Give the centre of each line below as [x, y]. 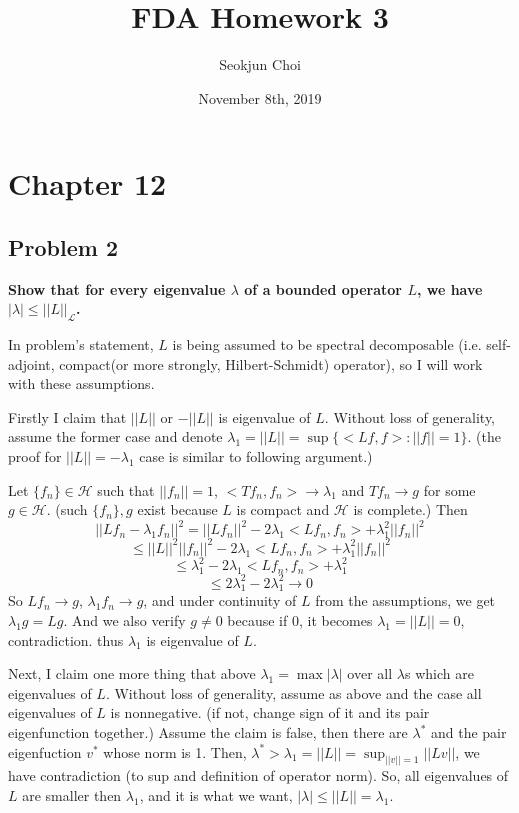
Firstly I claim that [67, 416]
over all [370, 673]
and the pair [468, 732]
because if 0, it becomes [300, 620]
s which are [439, 673]
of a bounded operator [323, 288]
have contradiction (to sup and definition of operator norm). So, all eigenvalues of [258, 775]
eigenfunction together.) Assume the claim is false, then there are [208, 732]
